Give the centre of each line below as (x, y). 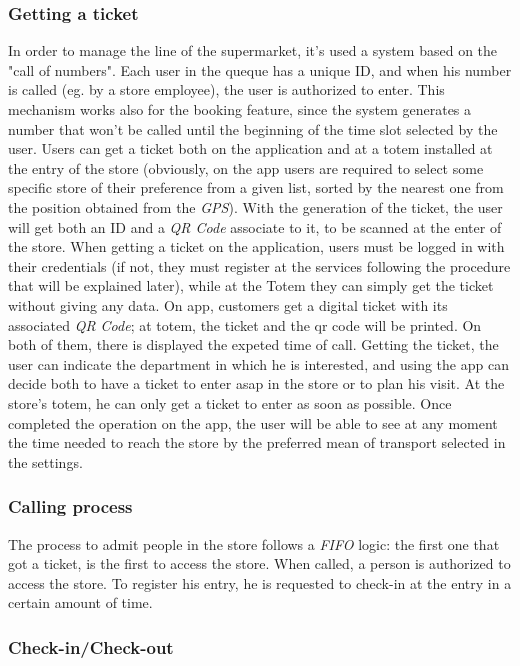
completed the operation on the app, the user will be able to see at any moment (253, 422)
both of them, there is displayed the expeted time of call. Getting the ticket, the (253, 344)
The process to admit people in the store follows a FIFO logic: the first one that (254, 543)
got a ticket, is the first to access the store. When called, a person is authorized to (259, 563)
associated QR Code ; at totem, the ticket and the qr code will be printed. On (245, 324)
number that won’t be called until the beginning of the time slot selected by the (253, 128)
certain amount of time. (80, 602)
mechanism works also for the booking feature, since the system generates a (240, 109)
